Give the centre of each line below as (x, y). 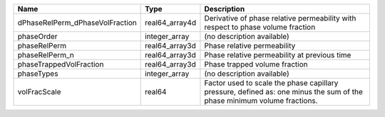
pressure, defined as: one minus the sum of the (284, 92)
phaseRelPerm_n (46, 55)
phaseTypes (38, 73)
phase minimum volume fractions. (261, 101)
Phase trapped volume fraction (256, 64)
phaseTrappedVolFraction (61, 64)
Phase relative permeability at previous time (278, 55)
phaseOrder (37, 37)
